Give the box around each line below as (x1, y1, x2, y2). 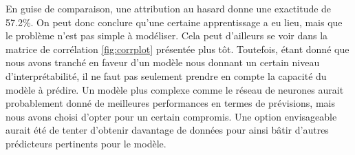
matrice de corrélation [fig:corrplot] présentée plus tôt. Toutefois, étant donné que (6, 41, 349, 56)
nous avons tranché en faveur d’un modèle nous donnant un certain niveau (6, 55, 320, 70)
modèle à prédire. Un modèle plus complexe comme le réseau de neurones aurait (6, 82, 344, 96)
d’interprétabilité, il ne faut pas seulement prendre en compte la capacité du (6, 68, 327, 83)
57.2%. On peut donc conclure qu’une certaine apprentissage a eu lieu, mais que (6, 14, 343, 29)
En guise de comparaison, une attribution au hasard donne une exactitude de (6, 1, 332, 15)
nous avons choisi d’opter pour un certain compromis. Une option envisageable (6, 109, 337, 123)
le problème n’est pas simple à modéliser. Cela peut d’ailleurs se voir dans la (6, 28, 328, 43)
